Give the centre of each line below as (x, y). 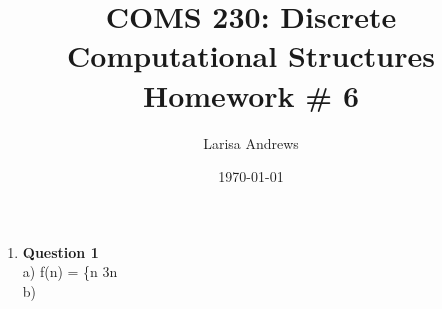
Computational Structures (251, 55)
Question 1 (60, 251)
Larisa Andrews (251, 142)
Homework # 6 (251, 94)
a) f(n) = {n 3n (70, 271)
